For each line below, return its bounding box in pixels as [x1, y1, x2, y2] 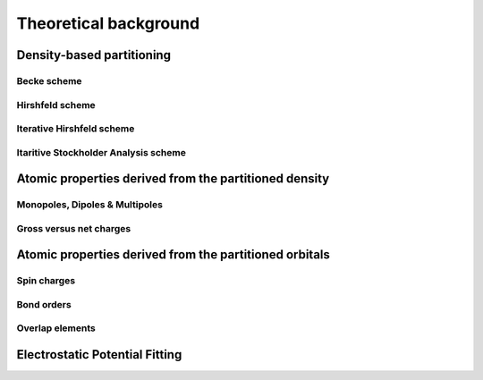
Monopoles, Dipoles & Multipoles [16, 198, 163, 211]
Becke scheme [16, 74, 82, 87]
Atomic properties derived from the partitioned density [16, 171, 330, 187]
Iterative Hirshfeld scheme [16, 122, 135, 135]
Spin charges [16, 274, 76, 287]
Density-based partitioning [16, 47, 172, 63]
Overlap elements [16, 322, 96, 334]
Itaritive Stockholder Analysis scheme [16, 146, 187, 158]
